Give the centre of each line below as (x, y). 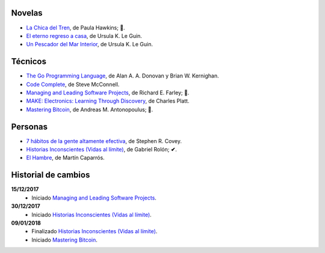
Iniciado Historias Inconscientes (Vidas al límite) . (91, 215)
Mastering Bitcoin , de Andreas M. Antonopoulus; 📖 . (90, 109)
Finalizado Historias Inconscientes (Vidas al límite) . (94, 231)
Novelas (27, 13)
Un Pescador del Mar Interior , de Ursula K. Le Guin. (90, 44)
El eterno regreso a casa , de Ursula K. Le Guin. (84, 35)
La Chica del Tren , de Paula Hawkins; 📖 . (76, 28)
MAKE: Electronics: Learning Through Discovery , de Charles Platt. (108, 101)
